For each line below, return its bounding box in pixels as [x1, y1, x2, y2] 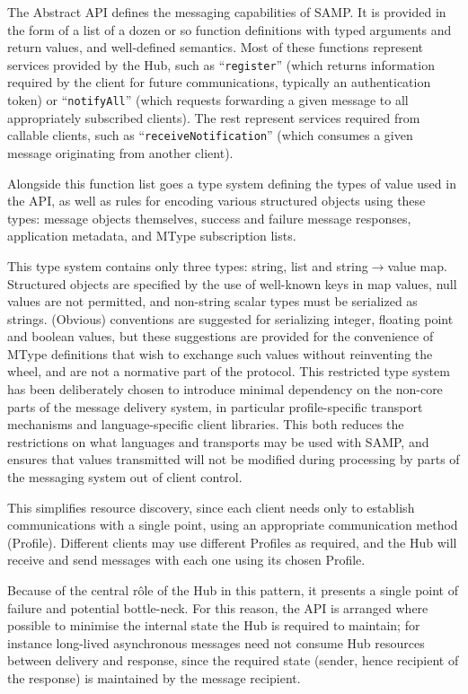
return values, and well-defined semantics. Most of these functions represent [7, 38, 424, 57]
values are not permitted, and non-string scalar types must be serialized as [7, 292, 418, 311]
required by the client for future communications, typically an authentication [7, 73, 431, 92]
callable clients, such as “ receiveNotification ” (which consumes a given [7, 126, 413, 145]
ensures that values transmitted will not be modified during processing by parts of [7, 450, 460, 469]
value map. [387, 256, 447, 275]
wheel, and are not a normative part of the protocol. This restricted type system [7, 362, 450, 381]
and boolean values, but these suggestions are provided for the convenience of [7, 327, 434, 346]
